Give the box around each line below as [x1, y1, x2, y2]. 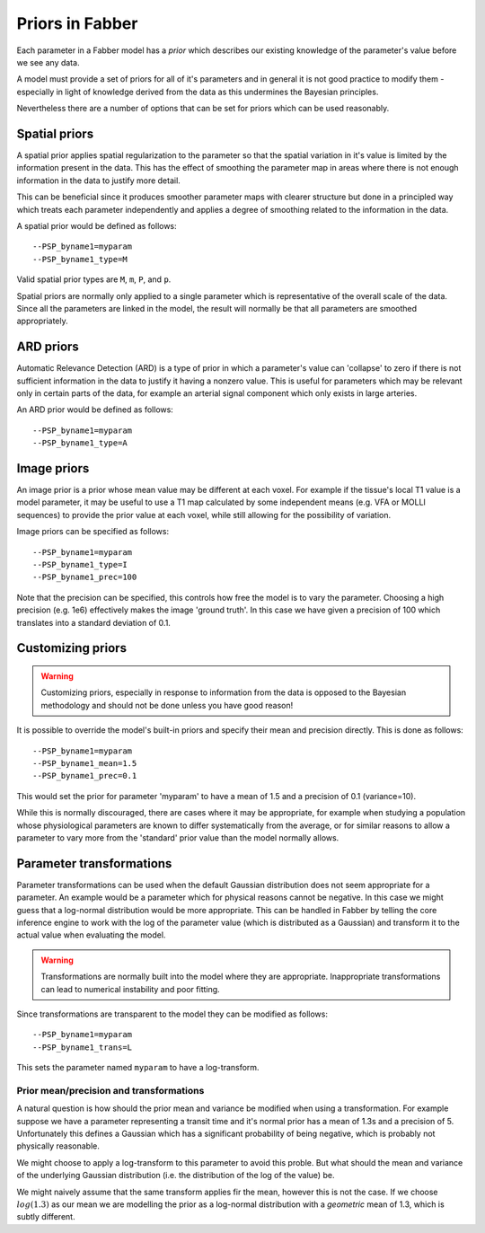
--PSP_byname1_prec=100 [32, 572, 137, 583]
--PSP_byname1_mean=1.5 [32, 758, 137, 768]
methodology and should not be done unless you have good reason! [40, 700, 294, 710]
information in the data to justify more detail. [16, 175, 181, 186]
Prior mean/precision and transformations [16, 1084, 205, 1096]
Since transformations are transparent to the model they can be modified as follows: [16, 1008, 328, 1019]
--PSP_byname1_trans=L [32, 1042, 133, 1052]
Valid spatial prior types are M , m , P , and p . [16, 274, 172, 285]
